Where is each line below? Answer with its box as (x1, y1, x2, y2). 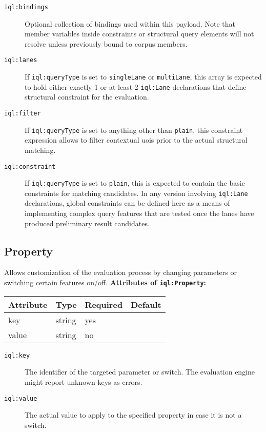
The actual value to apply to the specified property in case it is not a (25, 409, 242, 420)
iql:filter (4, 110, 41, 117)
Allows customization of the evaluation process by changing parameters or (4, 267, 237, 278)
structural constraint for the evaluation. (25, 91, 149, 102)
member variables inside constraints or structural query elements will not (25, 28, 254, 39)
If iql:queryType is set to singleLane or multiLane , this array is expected (25, 71, 262, 82)
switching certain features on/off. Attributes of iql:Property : (4, 277, 207, 288)
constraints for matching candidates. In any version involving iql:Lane (25, 187, 248, 198)
